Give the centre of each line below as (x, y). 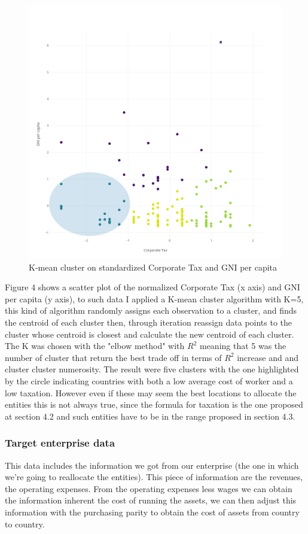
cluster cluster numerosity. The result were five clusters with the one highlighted (152, 369)
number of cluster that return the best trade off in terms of (113, 357)
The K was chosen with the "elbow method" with (95, 346)
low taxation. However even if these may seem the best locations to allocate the (151, 392)
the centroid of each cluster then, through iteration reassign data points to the (149, 322)
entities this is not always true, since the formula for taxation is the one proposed (154, 404)
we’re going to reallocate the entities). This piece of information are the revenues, (154, 477)
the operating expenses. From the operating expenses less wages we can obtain (149, 488)
